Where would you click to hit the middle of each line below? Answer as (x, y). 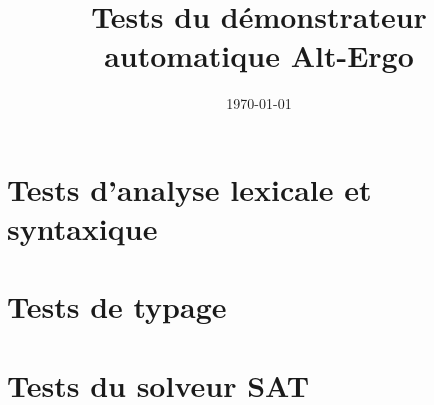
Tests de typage (117, 306)
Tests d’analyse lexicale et (189, 188)
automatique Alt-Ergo (259, 55)
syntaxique (82, 228)
